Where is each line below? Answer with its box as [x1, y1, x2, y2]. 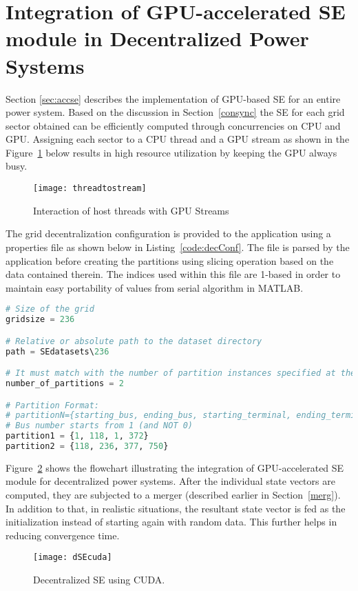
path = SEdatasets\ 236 [6, 346, 109, 357]
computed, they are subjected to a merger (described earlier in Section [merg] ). [6, 488, 341, 502]
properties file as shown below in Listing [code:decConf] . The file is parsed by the [6, 239, 350, 254]
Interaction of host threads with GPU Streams [33, 203, 229, 217]
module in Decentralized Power [6, 24, 309, 52]
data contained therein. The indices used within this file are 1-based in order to [6, 267, 341, 281]
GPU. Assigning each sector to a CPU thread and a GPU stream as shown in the [6, 132, 350, 146]
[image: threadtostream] [33, 183, 147, 194]
